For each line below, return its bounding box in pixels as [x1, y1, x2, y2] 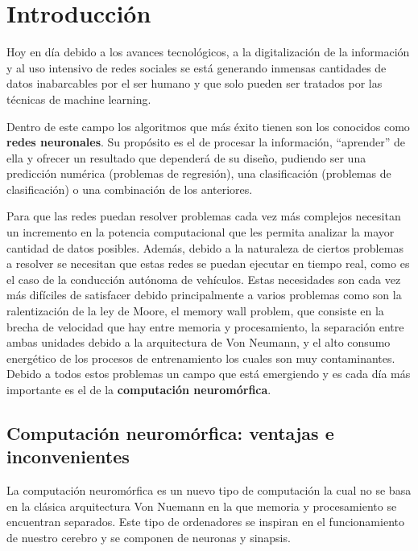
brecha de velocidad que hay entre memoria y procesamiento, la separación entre [6, 318, 404, 335]
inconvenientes [6, 444, 130, 469]
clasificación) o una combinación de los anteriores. [6, 180, 253, 197]
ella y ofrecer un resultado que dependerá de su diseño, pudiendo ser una [6, 149, 366, 166]
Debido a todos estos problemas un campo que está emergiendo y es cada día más [6, 365, 411, 382]
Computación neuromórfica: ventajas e [6, 420, 334, 445]
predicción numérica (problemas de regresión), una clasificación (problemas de [6, 165, 391, 182]
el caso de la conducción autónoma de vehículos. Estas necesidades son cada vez [6, 270, 401, 287]
